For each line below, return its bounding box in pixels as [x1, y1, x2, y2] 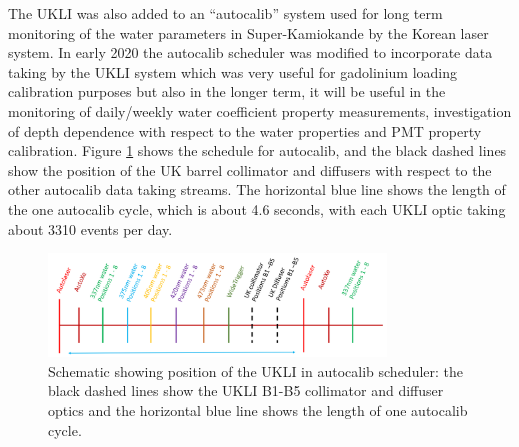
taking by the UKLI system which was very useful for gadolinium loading [8, 61, 457, 82]
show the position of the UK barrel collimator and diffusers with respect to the [8, 159, 492, 180]
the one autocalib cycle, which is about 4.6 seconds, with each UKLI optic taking [8, 198, 506, 219]
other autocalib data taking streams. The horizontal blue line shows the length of [8, 179, 506, 200]
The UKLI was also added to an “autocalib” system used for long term [8, 3, 443, 23]
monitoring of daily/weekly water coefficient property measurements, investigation [8, 100, 512, 121]
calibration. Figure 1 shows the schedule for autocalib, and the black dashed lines [8, 140, 507, 161]
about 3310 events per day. [8, 218, 173, 239]
